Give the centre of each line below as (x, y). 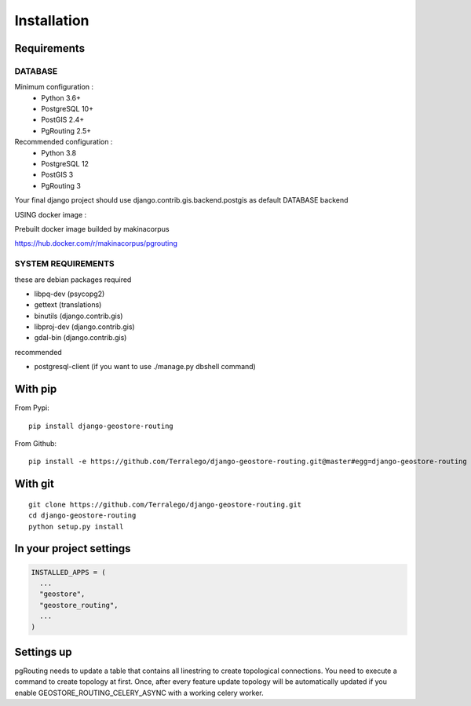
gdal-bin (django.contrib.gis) (80, 338)
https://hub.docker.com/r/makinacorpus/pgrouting (96, 243)
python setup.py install (76, 527)
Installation (52, 20)
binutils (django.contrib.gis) (78, 316)
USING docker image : (51, 214)
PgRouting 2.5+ (66, 130)
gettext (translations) (68, 305)
